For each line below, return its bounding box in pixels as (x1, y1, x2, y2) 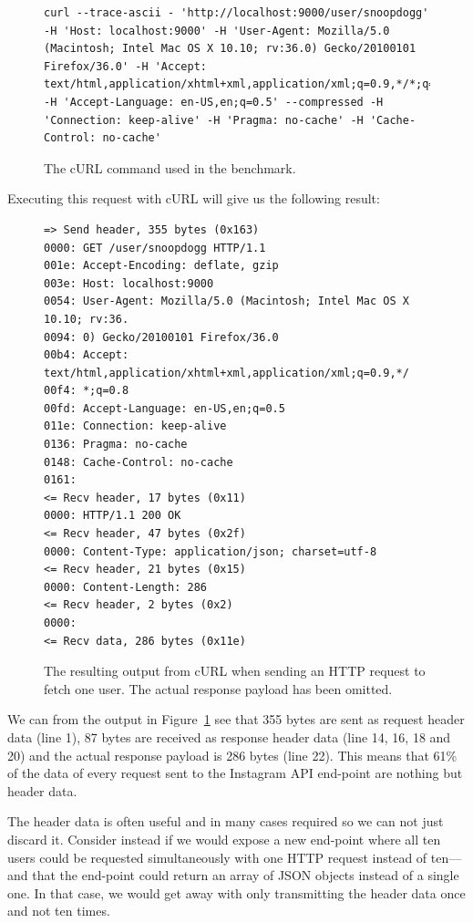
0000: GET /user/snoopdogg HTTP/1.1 (44, 241, 266, 254)
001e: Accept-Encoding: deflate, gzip (44, 259, 279, 273)
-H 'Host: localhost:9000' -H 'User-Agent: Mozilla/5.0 (44, 24, 390, 37)
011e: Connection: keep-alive (44, 420, 227, 433)
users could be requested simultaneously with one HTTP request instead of (7, 847, 427, 866)
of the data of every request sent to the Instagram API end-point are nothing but (7, 763, 463, 783)
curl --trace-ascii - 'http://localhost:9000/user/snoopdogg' (44, 6, 429, 19)
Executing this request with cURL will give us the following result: (7, 189, 380, 208)
